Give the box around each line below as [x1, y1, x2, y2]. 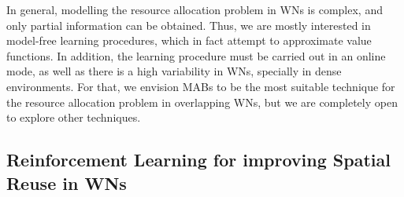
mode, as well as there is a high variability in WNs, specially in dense [6, 63, 342, 79]
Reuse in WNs [6, 170, 127, 195]
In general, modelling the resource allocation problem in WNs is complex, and [6, 2, 383, 17]
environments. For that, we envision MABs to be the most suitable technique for [6, 78, 395, 94]
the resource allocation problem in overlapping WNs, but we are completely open [6, 93, 398, 110]
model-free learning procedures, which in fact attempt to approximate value [6, 32, 372, 49]
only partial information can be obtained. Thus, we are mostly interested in [6, 16, 371, 33]
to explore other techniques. [6, 109, 141, 126]
